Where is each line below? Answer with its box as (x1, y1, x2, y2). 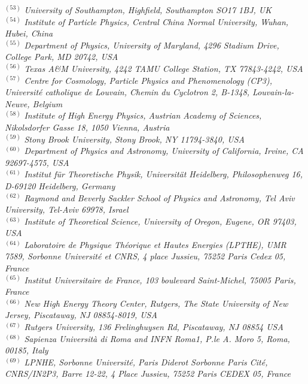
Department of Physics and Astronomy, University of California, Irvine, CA (24, 144, 304, 157)
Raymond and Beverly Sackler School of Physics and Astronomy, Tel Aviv (24, 191, 295, 204)
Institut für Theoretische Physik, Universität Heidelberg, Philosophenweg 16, (24, 168, 303, 180)
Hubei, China (5, 27, 53, 40)
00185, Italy (5, 344, 48, 356)
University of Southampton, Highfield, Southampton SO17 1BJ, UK (24, 4, 272, 16)
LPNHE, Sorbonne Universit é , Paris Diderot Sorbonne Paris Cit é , (24, 355, 268, 368)
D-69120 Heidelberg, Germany (5, 179, 115, 192)
